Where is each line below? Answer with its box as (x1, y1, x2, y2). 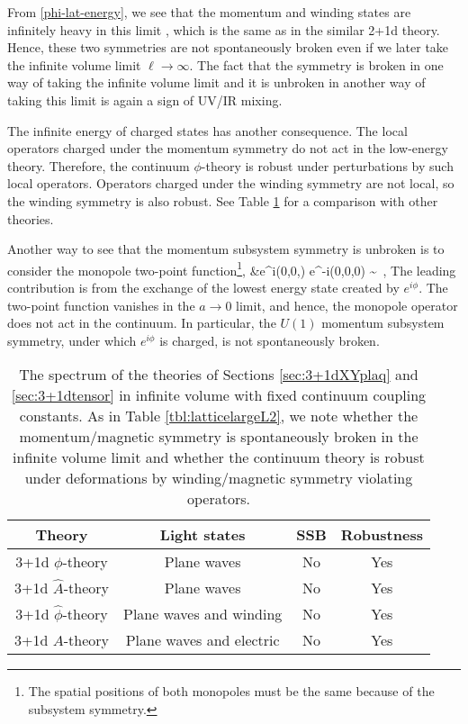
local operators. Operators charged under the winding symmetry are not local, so (7, 174, 454, 193)
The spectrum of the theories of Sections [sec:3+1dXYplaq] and (19, 364, 418, 385)
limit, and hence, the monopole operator (236, 295, 458, 314)
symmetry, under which (7, 330, 137, 349)
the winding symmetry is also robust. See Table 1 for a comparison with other (7, 191, 438, 210)
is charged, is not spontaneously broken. (159, 330, 380, 349)
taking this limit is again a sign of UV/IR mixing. (7, 90, 283, 109)
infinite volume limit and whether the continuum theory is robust (13, 447, 425, 468)
